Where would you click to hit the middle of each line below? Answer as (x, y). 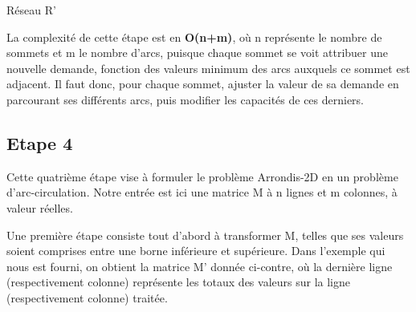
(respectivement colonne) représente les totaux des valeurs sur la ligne (178, 282)
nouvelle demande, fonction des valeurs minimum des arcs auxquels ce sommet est (208, 68)
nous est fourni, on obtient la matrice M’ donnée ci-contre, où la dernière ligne (200, 266)
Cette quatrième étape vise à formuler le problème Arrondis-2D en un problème (202, 176)
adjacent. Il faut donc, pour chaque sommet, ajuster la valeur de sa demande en (203, 84)
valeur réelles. (40, 207)
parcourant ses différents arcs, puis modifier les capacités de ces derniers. (186, 99)
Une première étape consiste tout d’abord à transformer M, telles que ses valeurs (205, 235)
